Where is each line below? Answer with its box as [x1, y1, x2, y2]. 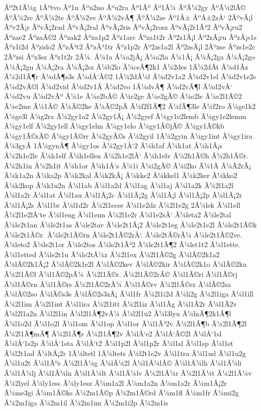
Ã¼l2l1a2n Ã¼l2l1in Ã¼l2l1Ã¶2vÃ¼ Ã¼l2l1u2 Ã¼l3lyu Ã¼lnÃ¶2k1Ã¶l [4, 308, 231, 319]
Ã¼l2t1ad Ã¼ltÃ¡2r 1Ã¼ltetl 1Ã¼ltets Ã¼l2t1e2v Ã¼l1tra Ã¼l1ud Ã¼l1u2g [4, 347, 246, 358]
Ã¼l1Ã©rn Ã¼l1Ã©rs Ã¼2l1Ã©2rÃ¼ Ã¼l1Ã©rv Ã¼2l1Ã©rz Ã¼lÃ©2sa [4, 278, 231, 289]
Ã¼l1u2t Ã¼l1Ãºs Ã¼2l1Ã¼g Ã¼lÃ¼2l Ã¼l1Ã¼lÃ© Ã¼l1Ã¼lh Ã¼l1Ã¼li [4, 358, 242, 368]
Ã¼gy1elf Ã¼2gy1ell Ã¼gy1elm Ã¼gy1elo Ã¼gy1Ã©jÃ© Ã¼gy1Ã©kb [4, 121, 224, 131]
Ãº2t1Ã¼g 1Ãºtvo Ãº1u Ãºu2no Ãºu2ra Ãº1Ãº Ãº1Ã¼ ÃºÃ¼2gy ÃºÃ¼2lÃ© [4, 2, 246, 12]
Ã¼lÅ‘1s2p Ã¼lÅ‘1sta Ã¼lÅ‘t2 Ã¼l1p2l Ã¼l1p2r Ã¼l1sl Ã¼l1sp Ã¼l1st [4, 338, 233, 348]
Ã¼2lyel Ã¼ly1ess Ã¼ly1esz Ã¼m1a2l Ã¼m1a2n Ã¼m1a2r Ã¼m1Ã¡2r [4, 377, 227, 388]
